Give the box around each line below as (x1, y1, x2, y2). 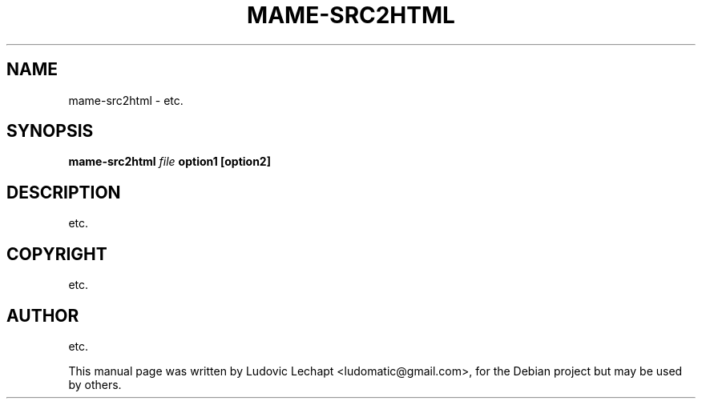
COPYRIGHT (6, 243, 107, 264)
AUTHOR (6, 305, 79, 326)
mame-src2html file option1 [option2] (68, 154, 271, 169)
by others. (68, 377, 122, 391)
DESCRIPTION (6, 182, 121, 202)
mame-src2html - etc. (68, 93, 184, 107)
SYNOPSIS (6, 121, 94, 142)
